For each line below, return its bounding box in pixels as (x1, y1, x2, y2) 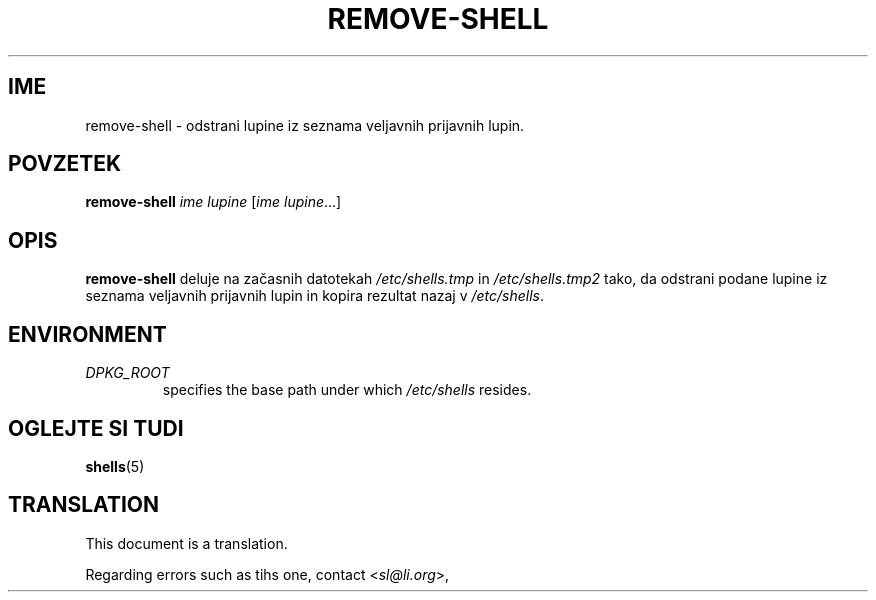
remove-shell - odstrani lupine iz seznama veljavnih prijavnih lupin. (85, 116, 525, 134)
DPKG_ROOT (85, 364, 170, 382)
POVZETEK (8, 151, 122, 177)
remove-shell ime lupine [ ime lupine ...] (85, 193, 342, 211)
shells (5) (85, 457, 145, 475)
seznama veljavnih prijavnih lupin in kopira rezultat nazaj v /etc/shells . (85, 287, 545, 305)
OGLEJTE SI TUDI (8, 415, 184, 441)
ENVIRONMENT (8, 321, 167, 347)
